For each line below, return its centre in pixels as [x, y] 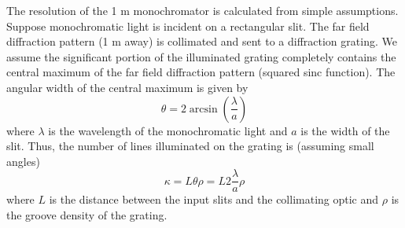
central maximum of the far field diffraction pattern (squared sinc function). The [201, 72]
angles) [23, 161]
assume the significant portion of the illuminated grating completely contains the [201, 56]
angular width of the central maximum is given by [127, 87]
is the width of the [345, 130]
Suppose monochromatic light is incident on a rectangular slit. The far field [188, 26]
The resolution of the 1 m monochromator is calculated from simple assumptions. [202, 10]
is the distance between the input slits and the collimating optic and [214, 199]
